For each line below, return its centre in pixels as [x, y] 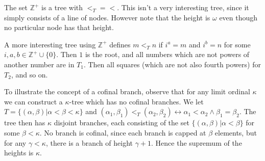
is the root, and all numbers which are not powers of [167, 54]
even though [238, 17]
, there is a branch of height [89, 142]
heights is [19, 153]
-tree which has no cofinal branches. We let [136, 101]
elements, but [236, 132]
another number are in [39, 64]
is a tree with [62, 7]
